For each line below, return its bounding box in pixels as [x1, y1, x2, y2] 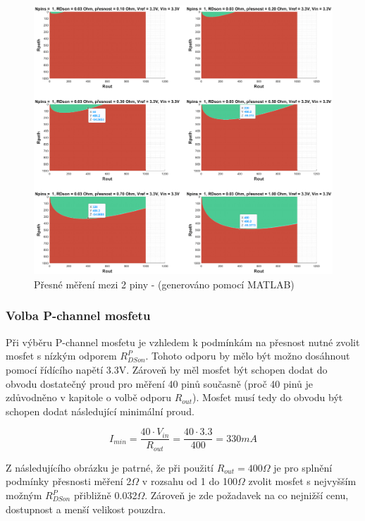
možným [6, 488, 42, 503]
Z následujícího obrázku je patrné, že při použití [6, 460, 214, 474]
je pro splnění [273, 460, 333, 474]
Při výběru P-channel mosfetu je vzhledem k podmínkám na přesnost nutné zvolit [6, 334, 360, 349]
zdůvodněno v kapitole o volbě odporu [6, 390, 171, 405]
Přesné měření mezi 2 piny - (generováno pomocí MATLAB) [34, 276, 295, 291]
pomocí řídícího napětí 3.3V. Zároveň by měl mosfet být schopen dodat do [6, 362, 328, 376]
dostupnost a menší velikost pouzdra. [6, 501, 166, 516]
